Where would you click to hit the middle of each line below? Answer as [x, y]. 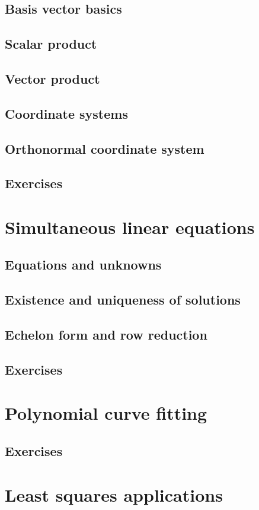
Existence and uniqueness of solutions [123, 300]
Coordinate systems [66, 113]
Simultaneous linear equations [130, 227]
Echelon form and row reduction [106, 335]
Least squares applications [114, 494]
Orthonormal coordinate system [105, 148]
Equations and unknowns [83, 264]
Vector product [52, 78]
